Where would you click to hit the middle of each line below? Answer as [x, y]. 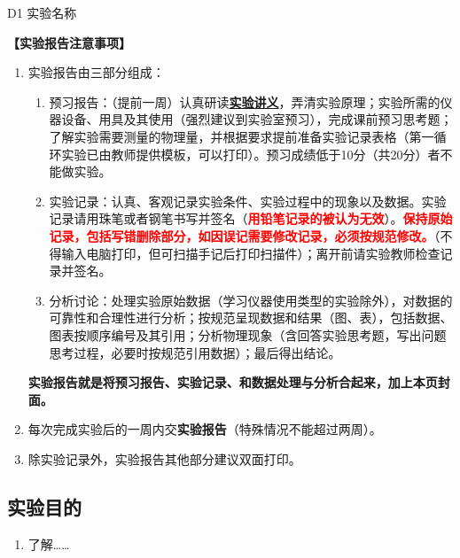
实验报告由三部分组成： [96, 72]
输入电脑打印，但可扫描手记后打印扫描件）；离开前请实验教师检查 [251, 253]
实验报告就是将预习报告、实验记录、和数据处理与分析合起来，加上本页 [233, 382]
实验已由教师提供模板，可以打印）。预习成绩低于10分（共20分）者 [251, 154]
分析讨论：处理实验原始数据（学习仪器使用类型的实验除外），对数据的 [251, 300]
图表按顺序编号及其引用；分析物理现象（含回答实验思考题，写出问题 [248, 334]
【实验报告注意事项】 [69, 42]
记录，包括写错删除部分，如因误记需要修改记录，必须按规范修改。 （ [245, 235]
